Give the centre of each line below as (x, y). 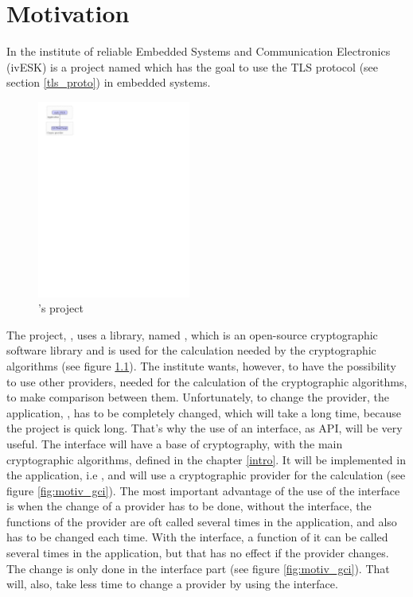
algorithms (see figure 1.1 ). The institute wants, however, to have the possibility (201, 365)
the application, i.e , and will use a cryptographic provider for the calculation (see (206, 475)
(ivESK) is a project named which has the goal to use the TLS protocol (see (193, 66)
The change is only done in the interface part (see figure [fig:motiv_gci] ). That (198, 568)
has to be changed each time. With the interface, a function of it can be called (197, 537)
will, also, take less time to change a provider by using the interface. (172, 584)
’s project (61, 308)
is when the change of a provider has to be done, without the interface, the (189, 506)
